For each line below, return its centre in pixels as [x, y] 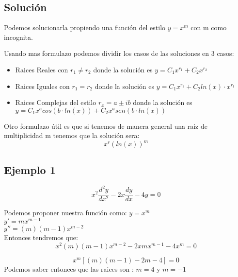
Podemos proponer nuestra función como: [65, 213]
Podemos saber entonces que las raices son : [69, 268]
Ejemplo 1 [30, 169]
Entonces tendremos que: [41, 237]
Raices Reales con [42, 69]
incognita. [18, 37]
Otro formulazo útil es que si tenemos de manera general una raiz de [106, 126]
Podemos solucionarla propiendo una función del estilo [85, 27]
